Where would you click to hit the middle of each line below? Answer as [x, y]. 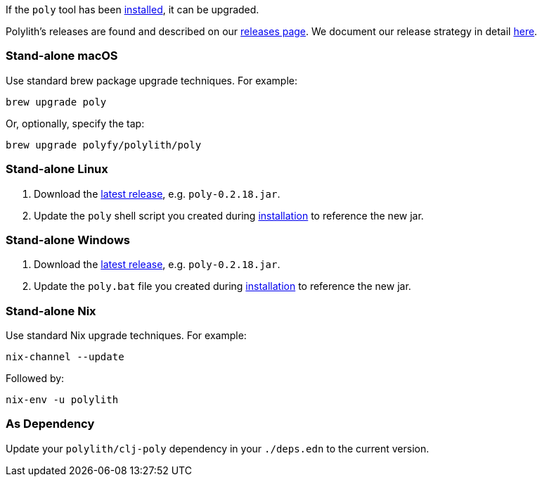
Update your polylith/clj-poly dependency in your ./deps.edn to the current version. [218, 448]
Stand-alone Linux [57, 169]
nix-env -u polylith [62, 400]
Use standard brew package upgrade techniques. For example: [152, 80]
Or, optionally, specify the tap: [75, 123]
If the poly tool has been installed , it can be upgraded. [133, 9]
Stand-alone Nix [51, 311]
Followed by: [35, 378]
